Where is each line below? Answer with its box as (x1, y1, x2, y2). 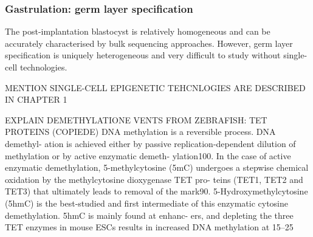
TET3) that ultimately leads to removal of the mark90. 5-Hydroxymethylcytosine (5, 185, 308, 197)
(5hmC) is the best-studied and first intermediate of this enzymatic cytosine (5, 196, 289, 209)
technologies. (19, 61, 67, 73)
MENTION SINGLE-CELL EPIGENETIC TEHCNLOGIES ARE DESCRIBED (5, 81, 306, 94)
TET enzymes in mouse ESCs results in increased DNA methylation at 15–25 (5, 221, 294, 233)
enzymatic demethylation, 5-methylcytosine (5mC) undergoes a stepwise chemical (5, 161, 309, 174)
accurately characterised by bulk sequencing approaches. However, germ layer (5, 36, 293, 49)
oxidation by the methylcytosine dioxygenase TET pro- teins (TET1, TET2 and (5, 173, 303, 185)
